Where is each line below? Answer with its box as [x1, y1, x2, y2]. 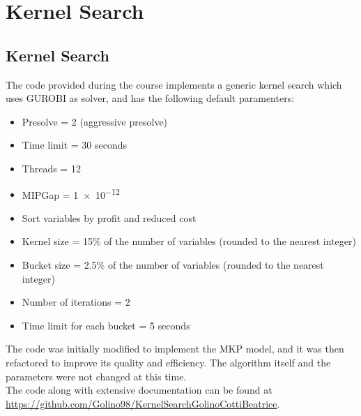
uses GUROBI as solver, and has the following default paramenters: [6, 91, 295, 105]
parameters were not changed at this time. [6, 369, 187, 383]
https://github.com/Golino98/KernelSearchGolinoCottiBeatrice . [6, 396, 280, 410]
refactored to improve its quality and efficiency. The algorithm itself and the [6, 355, 331, 369]
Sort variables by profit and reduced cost [22, 210, 197, 225]
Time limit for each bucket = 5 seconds [22, 318, 190, 332]
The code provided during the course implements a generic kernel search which [6, 77, 342, 91]
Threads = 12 [22, 161, 81, 175]
